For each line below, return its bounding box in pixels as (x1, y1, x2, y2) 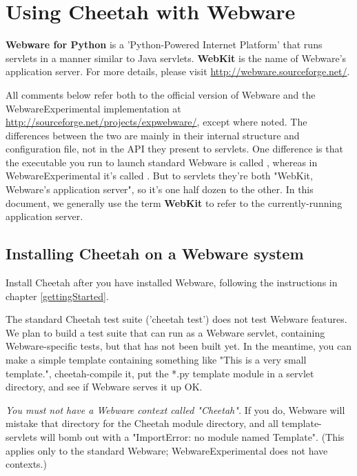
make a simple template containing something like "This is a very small (6, 353, 307, 367)
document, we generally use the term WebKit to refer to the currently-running (6, 195, 343, 210)
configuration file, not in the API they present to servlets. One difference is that (6, 141, 343, 156)
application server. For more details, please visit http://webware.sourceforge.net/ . (6, 64, 350, 79)
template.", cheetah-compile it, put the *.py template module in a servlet (6, 366, 314, 380)
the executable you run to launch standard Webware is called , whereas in (6, 155, 318, 169)
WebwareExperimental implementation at (6, 101, 181, 115)
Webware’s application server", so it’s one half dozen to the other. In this (6, 182, 314, 197)
